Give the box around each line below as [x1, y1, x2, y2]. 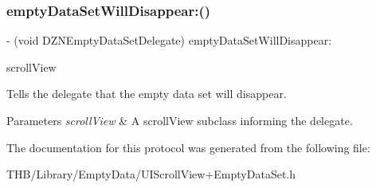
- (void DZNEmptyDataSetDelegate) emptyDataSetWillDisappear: [6, 32, 332, 49]
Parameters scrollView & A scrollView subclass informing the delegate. [6, 112, 353, 128]
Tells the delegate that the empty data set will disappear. [6, 85, 287, 102]
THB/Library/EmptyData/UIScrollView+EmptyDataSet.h [6, 166, 296, 182]
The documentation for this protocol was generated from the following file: [6, 139, 370, 155]
